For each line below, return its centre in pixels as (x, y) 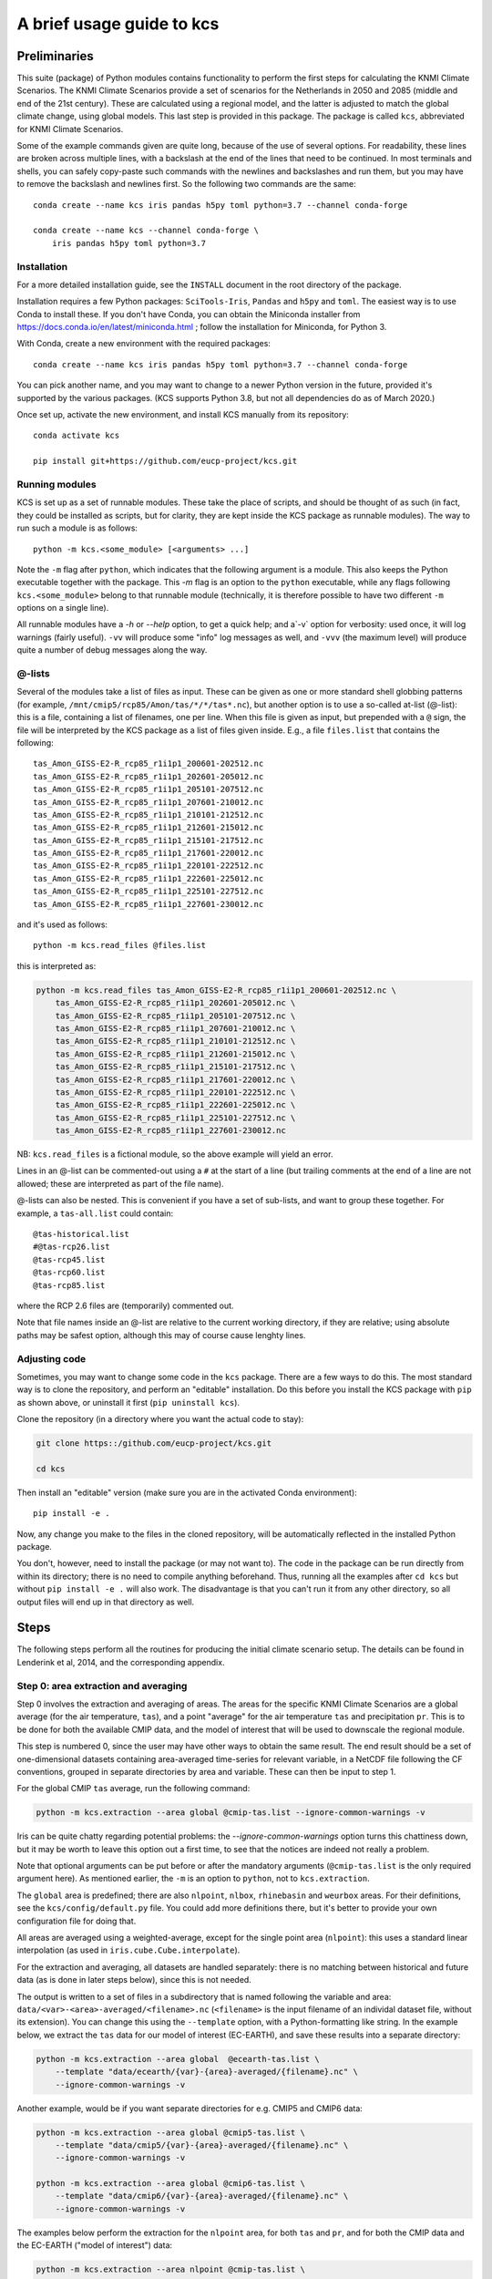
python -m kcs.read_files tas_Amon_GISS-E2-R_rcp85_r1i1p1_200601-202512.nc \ (216, 990)
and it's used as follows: (62, 924)
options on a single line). (63, 608)
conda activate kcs (77, 436)
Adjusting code (51, 1358)
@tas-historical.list (81, 1234)
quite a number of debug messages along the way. (112, 650)
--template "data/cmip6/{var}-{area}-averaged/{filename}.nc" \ (202, 2196)
